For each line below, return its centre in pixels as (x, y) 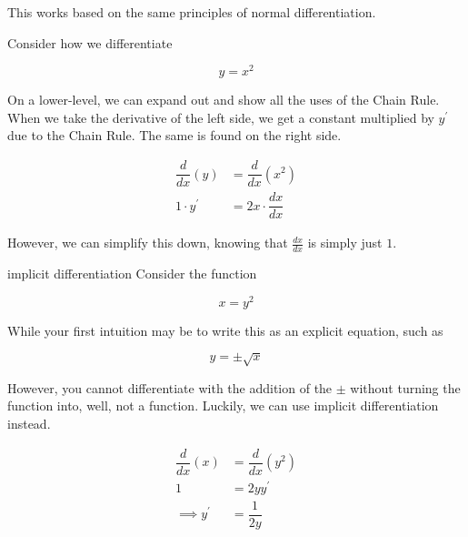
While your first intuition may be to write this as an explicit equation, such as (225, 330)
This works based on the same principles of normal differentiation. (192, 12)
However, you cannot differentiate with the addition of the (170, 387)
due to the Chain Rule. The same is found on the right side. (174, 135)
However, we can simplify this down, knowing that (148, 243)
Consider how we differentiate (90, 42)
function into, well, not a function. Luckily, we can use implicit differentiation (223, 405)
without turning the (405, 387)
